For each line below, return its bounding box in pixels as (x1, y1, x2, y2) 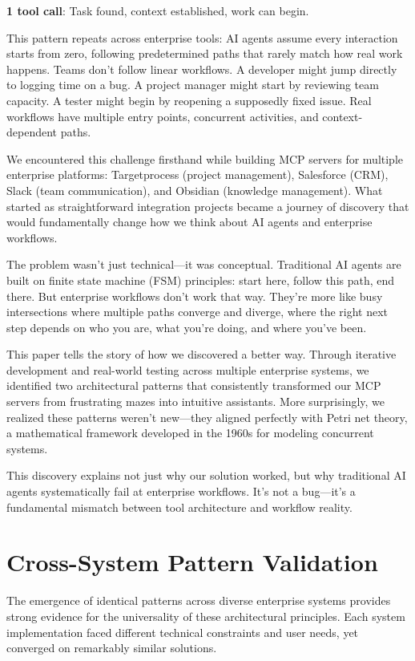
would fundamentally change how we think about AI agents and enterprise (6, 213, 373, 230)
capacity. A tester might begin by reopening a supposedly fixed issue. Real (6, 91, 372, 108)
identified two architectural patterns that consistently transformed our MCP (6, 377, 381, 394)
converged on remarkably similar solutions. (6, 639, 217, 656)
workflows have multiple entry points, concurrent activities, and (6, 107, 319, 124)
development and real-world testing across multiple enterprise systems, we (6, 361, 369, 378)
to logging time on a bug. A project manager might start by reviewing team (6, 76, 379, 93)
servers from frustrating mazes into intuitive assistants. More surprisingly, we (6, 393, 385, 410)
